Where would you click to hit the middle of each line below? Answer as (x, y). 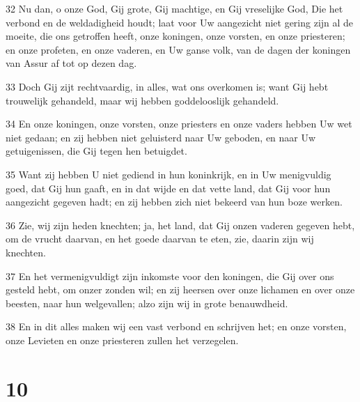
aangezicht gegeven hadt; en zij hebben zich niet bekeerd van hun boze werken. (174, 202)
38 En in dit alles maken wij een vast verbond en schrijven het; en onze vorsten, (176, 326)
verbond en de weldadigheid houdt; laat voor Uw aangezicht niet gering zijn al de (180, 22)
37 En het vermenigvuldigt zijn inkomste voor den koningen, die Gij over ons (170, 276)
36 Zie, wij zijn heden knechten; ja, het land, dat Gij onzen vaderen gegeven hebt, (180, 225)
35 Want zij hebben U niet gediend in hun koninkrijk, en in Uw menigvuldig (169, 174)
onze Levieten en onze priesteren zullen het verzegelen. (122, 340)
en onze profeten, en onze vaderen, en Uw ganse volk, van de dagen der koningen (178, 49)
